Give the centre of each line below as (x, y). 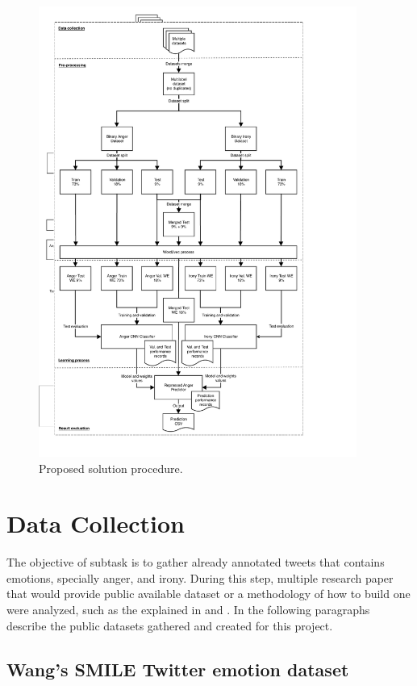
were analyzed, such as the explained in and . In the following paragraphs (188, 610)
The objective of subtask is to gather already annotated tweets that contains (196, 562)
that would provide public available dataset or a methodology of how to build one (208, 594)
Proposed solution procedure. (111, 468)
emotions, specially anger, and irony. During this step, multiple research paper (200, 577)
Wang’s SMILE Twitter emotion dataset (178, 669)
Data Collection (96, 523)
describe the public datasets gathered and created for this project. (170, 625)
